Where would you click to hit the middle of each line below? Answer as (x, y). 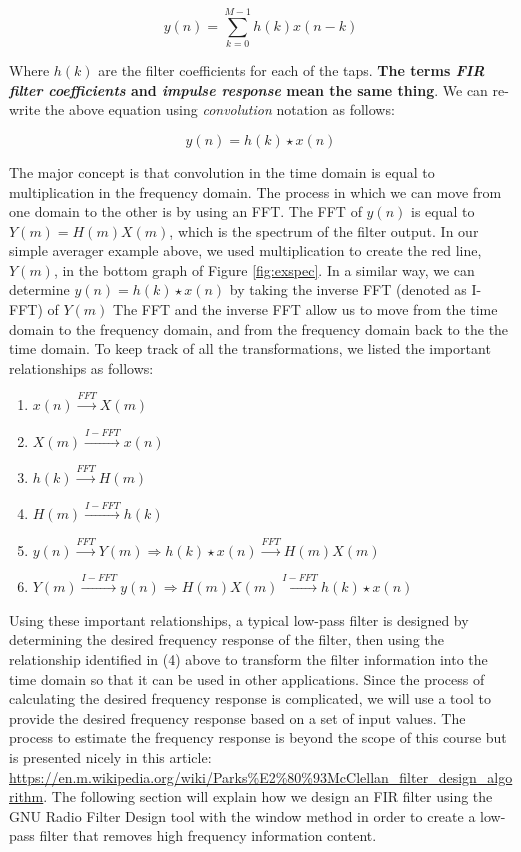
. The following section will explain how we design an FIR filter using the (268, 796)
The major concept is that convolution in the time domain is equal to (222, 171)
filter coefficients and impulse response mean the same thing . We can (248, 89)
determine (39, 289)
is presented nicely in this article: (110, 756)
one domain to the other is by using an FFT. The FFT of (185, 211)
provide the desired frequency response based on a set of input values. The (237, 717)
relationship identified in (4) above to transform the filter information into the (248, 658)
